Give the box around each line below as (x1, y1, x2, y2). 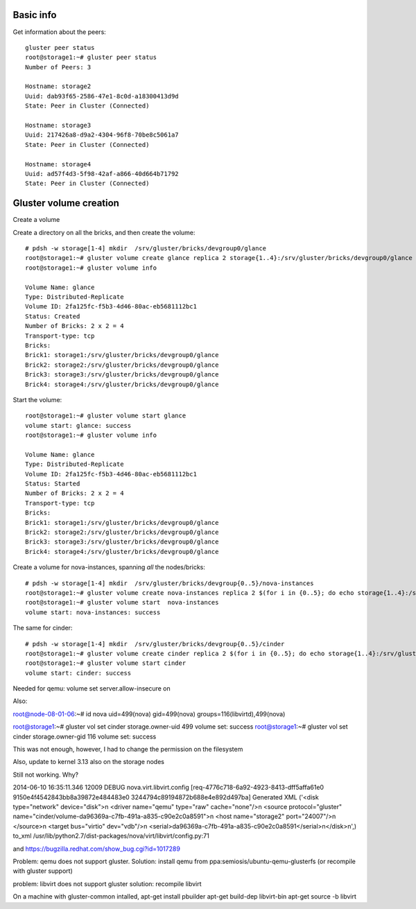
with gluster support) (12, 867, 73, 875)
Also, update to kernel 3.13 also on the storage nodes (12, 758, 164, 766)
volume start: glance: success (25, 422, 132, 429)
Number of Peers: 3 (25, 63, 92, 71)
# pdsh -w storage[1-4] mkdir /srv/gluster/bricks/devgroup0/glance (25, 245, 267, 252)
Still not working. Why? (12, 770, 79, 779)
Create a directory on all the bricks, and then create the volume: (12, 228, 196, 236)
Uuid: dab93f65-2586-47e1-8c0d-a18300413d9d (25, 92, 180, 100)
